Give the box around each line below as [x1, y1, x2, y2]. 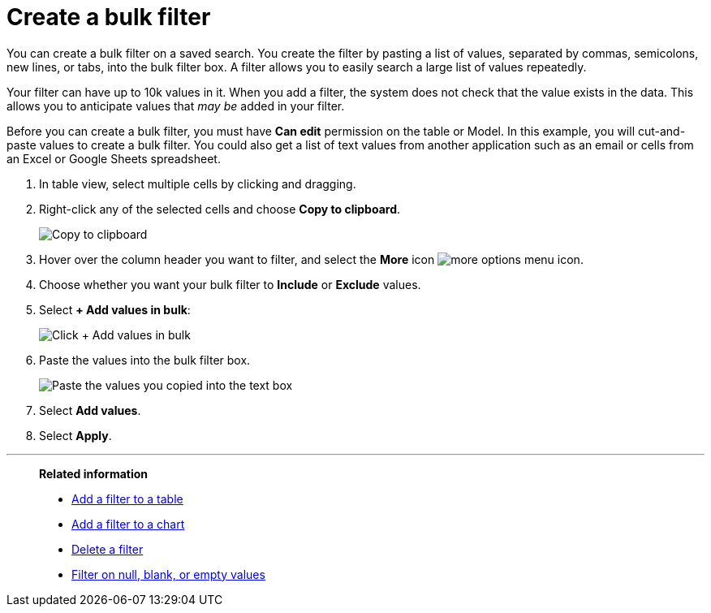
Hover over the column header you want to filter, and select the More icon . [39, 252, 584, 266]
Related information [39, 466, 149, 481]
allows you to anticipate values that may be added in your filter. [6, 98, 345, 113]
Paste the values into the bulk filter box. [39, 352, 251, 367]
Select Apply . [39, 428, 112, 442]
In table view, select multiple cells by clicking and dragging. [39, 176, 356, 191]
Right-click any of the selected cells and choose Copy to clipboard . [39, 201, 401, 216]
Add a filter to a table [71, 491, 183, 506]
